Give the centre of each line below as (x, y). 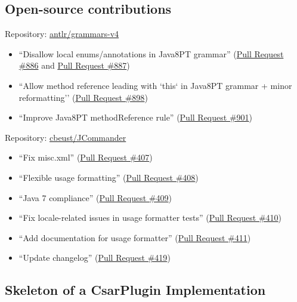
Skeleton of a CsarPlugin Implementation (135, 290)
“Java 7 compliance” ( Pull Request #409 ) (95, 197)
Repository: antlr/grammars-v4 (62, 34)
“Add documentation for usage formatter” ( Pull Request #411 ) (135, 237)
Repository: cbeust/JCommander (66, 137)
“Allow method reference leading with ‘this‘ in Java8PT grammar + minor (155, 85)
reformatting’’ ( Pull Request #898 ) (83, 97)
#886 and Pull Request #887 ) (74, 65)
